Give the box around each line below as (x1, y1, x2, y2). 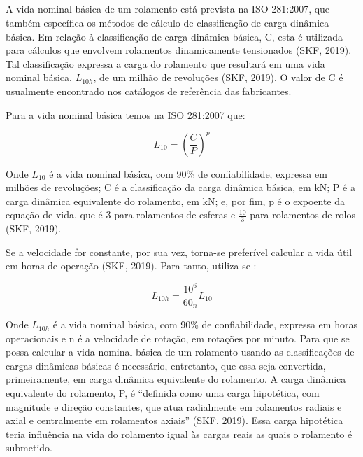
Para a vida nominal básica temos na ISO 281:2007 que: (6, 107, 245, 122)
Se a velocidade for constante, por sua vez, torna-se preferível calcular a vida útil (6, 244, 353, 259)
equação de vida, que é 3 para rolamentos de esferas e (6, 207, 236, 222)
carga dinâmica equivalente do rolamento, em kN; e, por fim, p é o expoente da (6, 193, 346, 208)
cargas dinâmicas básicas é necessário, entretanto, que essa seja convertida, (6, 358, 326, 372)
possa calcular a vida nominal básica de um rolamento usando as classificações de (6, 344, 355, 359)
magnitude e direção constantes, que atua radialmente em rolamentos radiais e (6, 399, 342, 414)
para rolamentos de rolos (250, 207, 356, 222)
